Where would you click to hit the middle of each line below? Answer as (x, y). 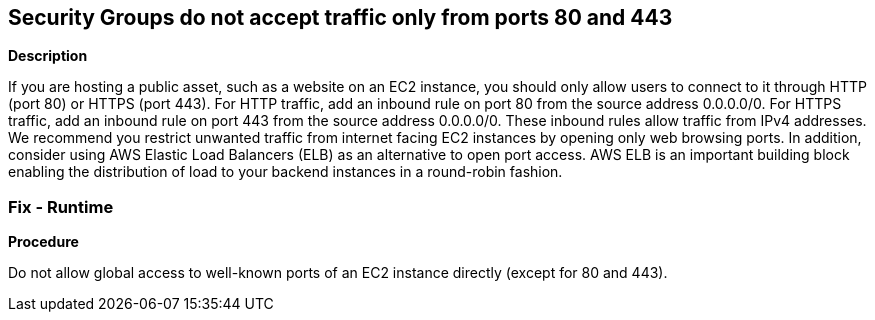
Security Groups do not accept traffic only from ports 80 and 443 (340, 17)
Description (48, 56)
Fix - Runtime (61, 206)
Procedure (43, 242)
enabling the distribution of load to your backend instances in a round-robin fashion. (285, 172)
